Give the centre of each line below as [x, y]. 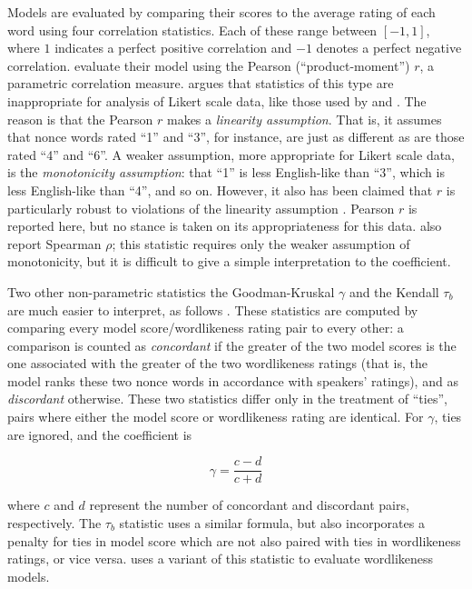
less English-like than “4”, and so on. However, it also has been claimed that [220, 190]
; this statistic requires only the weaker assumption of [261, 243]
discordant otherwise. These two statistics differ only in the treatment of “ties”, [227, 399]
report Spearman [54, 243]
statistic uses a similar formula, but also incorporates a [272, 522]
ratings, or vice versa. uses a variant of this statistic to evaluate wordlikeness [221, 559]
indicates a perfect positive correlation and [173, 48]
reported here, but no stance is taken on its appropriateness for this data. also [225, 226]
